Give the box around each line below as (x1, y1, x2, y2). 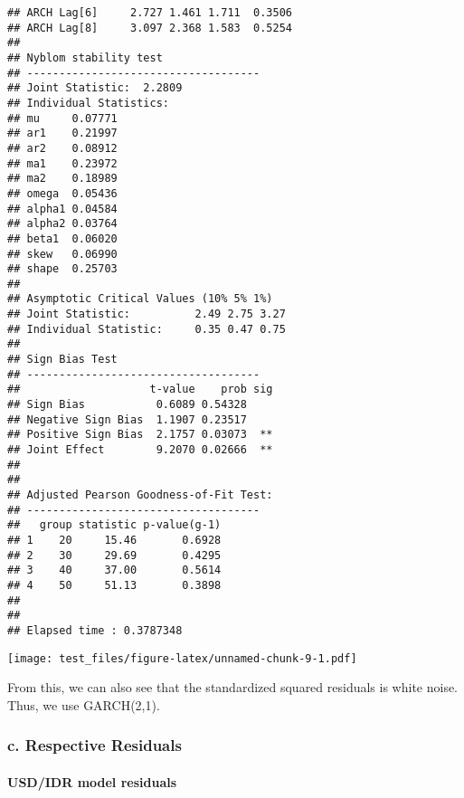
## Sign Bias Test (7, 353, 118, 366)
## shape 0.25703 (7, 262, 118, 276)
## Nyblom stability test (7, 51, 163, 64)
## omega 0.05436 (7, 186, 118, 200)
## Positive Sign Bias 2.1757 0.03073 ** (7, 428, 273, 442)
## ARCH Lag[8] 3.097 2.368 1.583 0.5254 (7, 21, 292, 34)
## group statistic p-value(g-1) (7, 518, 222, 532)
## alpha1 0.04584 (7, 202, 118, 215)
